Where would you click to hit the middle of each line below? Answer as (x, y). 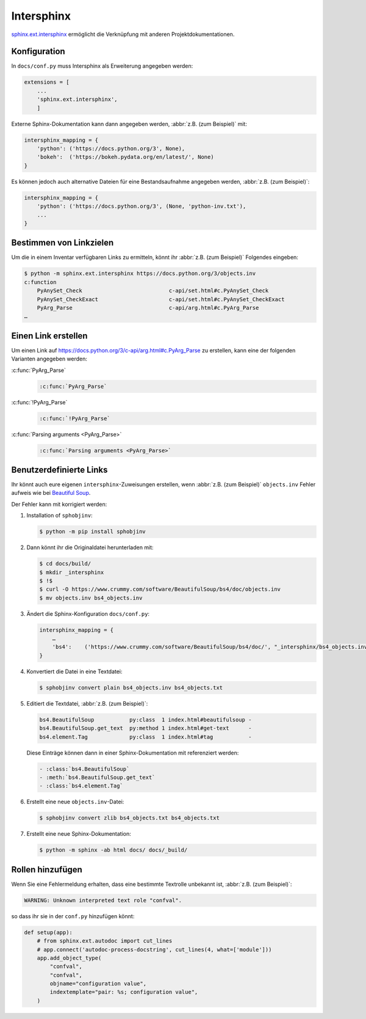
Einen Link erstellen (49, 336)
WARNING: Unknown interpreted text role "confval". (103, 900)
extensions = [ (47, 82)
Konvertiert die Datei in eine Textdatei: (74, 671)
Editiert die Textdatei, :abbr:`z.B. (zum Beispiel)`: (87, 703)
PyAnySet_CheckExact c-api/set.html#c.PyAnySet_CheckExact (161, 299)
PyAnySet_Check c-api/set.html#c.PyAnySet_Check (153, 291)
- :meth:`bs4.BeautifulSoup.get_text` (97, 777)
